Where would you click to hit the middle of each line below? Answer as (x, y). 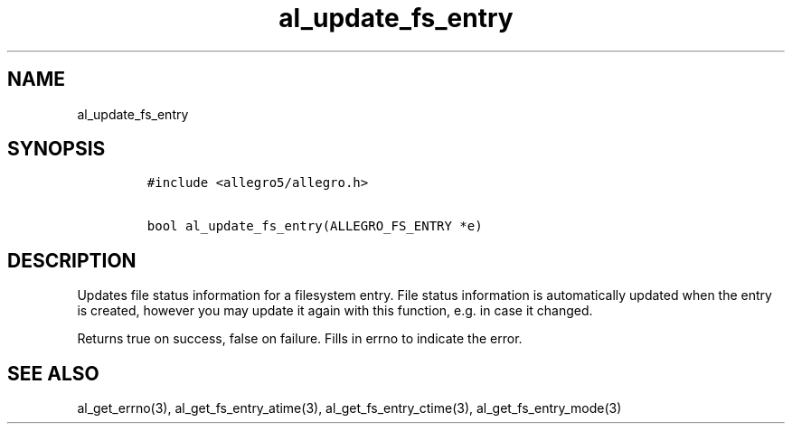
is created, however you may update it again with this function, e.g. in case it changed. (335, 311)
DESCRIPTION (72, 260)
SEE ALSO (53, 373)
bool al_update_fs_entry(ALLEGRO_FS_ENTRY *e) (315, 226)
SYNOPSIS (57, 149)
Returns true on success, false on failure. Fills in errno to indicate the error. (300, 339)
